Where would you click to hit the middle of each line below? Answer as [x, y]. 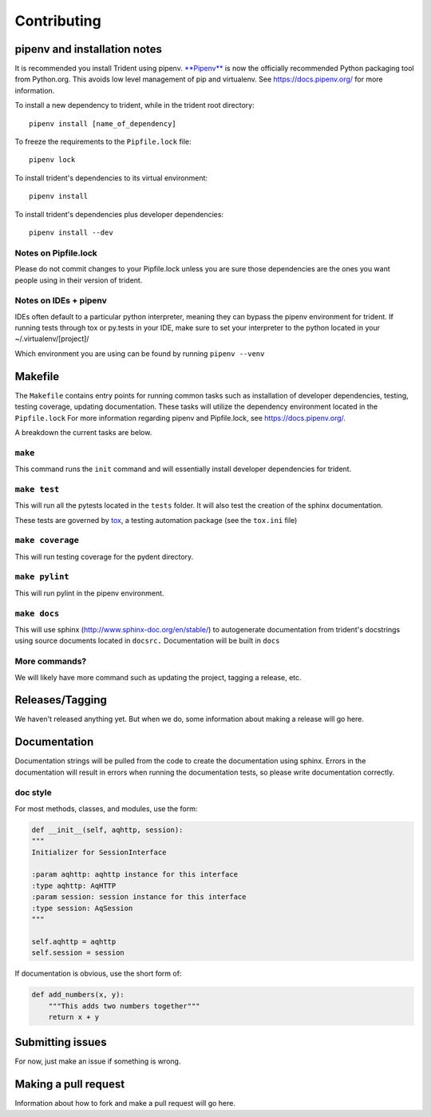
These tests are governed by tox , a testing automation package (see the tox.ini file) [156, 520]
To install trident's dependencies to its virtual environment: [111, 178]
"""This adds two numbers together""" [124, 1006]
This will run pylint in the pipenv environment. [89, 593]
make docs [37, 613]
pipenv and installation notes [89, 49]
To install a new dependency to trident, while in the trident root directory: [134, 105]
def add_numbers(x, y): [78, 995]
